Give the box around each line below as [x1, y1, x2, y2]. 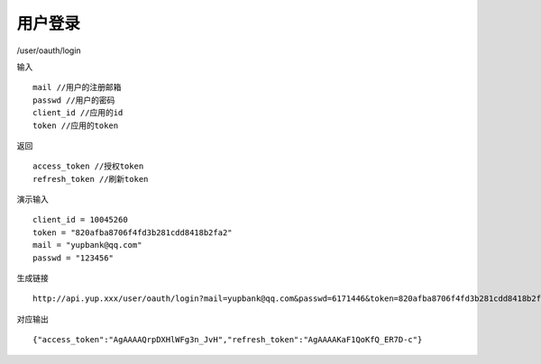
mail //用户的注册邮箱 [32, 82, 122, 93]
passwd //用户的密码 [32, 95, 115, 105]
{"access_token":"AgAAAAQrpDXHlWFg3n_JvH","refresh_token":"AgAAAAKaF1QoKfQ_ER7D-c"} [32, 334, 423, 345]
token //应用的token [32, 120, 119, 131]
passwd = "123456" [32, 252, 115, 263]
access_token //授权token [32, 161, 144, 171]
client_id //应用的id [32, 108, 124, 118]
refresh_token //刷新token [32, 174, 149, 184]
